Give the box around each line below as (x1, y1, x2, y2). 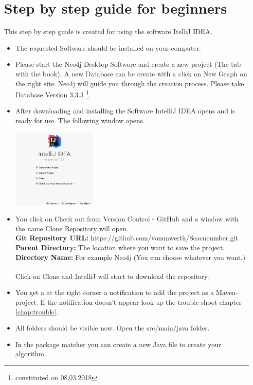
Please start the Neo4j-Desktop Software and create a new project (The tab (15, 59, 241, 69)
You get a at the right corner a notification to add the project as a (15, 287, 214, 297)
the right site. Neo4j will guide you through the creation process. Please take (15, 78, 244, 88)
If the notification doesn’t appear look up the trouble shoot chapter (40, 296, 242, 307)
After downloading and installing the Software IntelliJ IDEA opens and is (15, 106, 235, 116)
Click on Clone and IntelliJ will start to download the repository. (15, 271, 209, 281)
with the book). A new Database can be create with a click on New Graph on (15, 68, 247, 78)
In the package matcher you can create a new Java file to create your (15, 339, 221, 349)
